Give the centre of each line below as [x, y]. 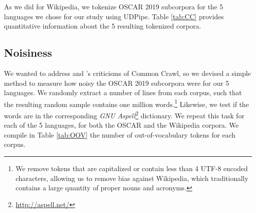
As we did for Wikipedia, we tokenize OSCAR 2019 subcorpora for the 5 [114, 6]
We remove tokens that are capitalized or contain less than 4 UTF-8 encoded [132, 168]
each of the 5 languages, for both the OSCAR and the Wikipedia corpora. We [121, 125]
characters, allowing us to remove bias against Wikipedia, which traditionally [132, 178]
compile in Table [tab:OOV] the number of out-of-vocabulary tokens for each [120, 134]
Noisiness [28, 53]
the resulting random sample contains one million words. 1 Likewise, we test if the [127, 103]
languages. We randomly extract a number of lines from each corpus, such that [123, 92]
